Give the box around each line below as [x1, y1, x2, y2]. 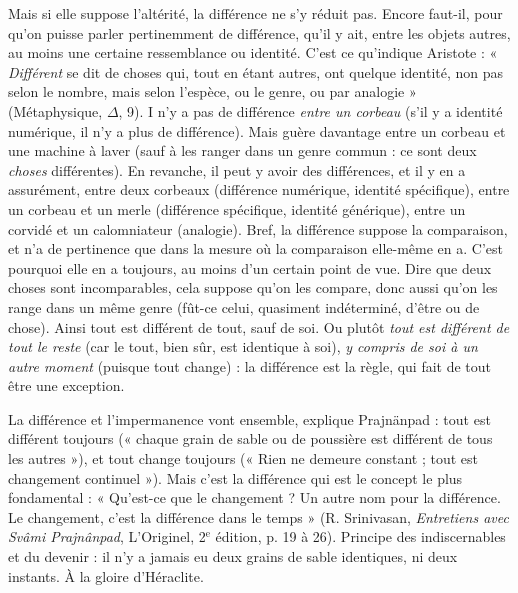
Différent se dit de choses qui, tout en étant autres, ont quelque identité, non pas [8, 61, 504, 82]
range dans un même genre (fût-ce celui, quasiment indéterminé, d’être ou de [8, 296, 480, 317]
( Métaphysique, [8, 100, 103, 121]
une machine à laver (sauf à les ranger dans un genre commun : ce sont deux [8, 140, 477, 161]
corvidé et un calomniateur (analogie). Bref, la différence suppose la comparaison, [8, 218, 508, 239]
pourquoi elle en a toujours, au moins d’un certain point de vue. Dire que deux [8, 257, 492, 278]
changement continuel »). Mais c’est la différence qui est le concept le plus [8, 467, 463, 488]
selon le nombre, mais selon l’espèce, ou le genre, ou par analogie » [8, 81, 417, 102]
